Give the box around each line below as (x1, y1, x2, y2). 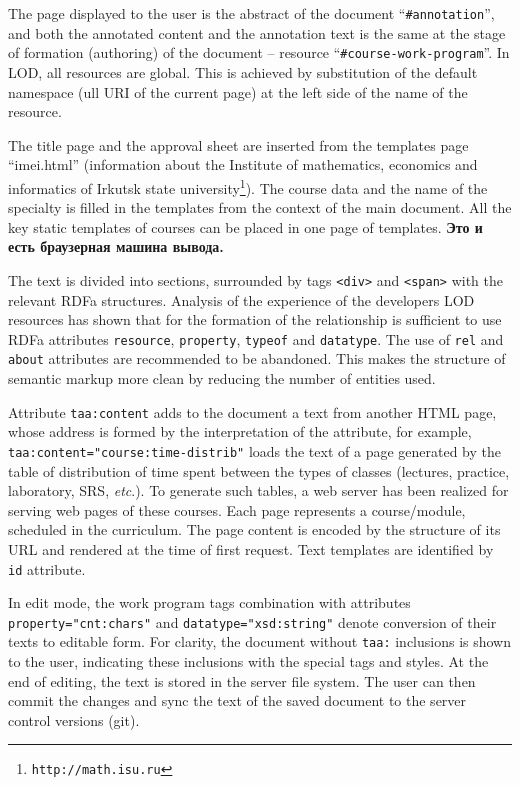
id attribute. (8, 558, 86, 579)
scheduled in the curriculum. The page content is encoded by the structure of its (8, 519, 501, 540)
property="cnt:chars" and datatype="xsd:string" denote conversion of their (8, 611, 497, 632)
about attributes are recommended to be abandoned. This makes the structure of (8, 348, 506, 369)
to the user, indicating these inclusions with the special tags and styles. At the (8, 651, 489, 672)
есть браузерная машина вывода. (8, 236, 224, 257)
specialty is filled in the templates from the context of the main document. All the (8, 197, 512, 218)
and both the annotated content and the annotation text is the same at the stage (8, 22, 506, 43)
